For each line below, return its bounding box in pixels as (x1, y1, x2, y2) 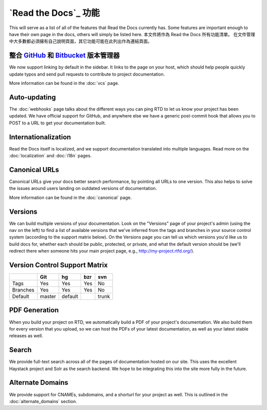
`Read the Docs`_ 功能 (9, 7, 100, 18)
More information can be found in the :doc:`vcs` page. (9, 80, 120, 86)
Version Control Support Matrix (9, 261, 108, 269)
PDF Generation (9, 306, 59, 314)
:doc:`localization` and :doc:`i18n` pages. (9, 153, 92, 158)
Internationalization (9, 133, 71, 141)
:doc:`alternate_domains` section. (9, 398, 78, 404)
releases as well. (9, 333, 43, 339)
